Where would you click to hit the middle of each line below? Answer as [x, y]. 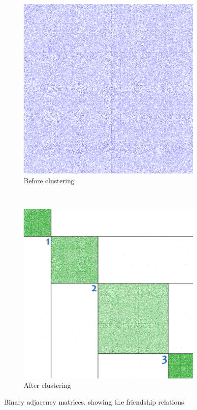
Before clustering [49, 180]
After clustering [47, 385]
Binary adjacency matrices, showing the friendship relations [94, 401]
